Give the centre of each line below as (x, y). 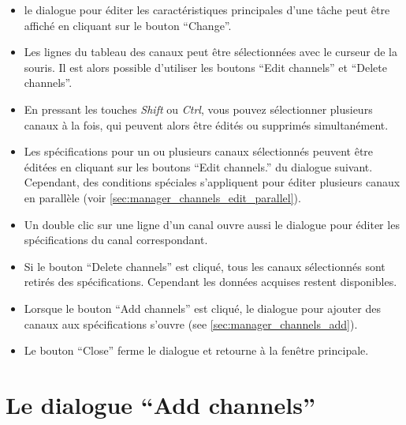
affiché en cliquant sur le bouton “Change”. (128, 25)
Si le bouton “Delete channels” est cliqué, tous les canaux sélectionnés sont (205, 266)
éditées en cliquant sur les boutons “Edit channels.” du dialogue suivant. (198, 166)
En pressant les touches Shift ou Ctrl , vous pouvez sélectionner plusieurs (198, 109)
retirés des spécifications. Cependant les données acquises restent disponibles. (210, 282)
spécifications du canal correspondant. (116, 240)
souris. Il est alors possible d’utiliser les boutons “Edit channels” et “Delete (205, 67)
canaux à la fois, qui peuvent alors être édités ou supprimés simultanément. (206, 124)
